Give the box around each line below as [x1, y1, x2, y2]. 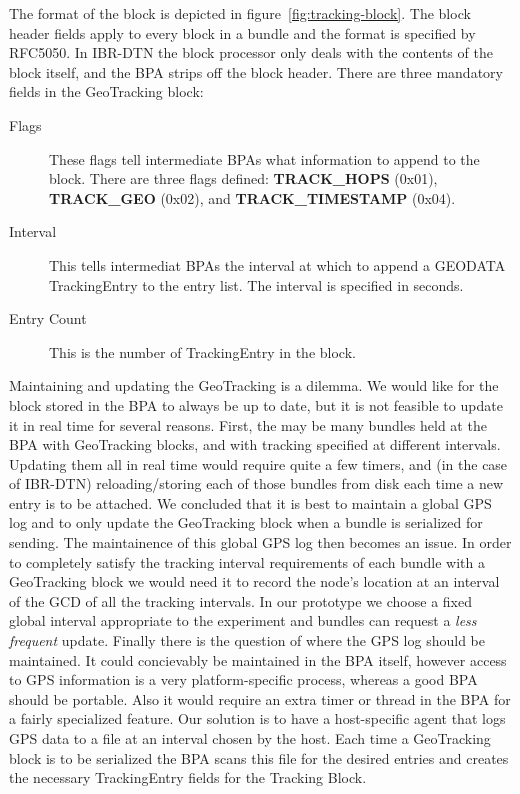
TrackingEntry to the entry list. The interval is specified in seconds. [49, 274, 464, 295]
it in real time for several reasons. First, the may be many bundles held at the [9, 414, 487, 435]
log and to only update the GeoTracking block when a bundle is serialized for [9, 512, 483, 533]
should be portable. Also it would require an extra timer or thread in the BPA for [9, 688, 511, 709]
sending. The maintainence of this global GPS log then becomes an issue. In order [9, 532, 512, 553]
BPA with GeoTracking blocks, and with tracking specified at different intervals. [9, 434, 501, 455]
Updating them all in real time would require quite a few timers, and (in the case [9, 453, 508, 474]
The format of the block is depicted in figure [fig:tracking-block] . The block [9, 3, 471, 23]
